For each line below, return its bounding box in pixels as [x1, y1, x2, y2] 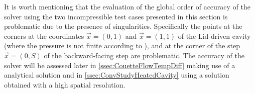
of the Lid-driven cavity [178, 30, 251, 41]
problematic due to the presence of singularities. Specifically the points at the [4, 21, 242, 31]
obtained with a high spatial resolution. [4, 79, 125, 90]
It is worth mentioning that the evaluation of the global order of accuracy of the [4, 1, 251, 11]
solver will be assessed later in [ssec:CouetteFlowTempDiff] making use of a [4, 60, 235, 70]
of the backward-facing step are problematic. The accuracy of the [44, 50, 244, 60]
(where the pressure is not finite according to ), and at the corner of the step [4, 40, 240, 51]
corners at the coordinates [4, 30, 84, 41]
